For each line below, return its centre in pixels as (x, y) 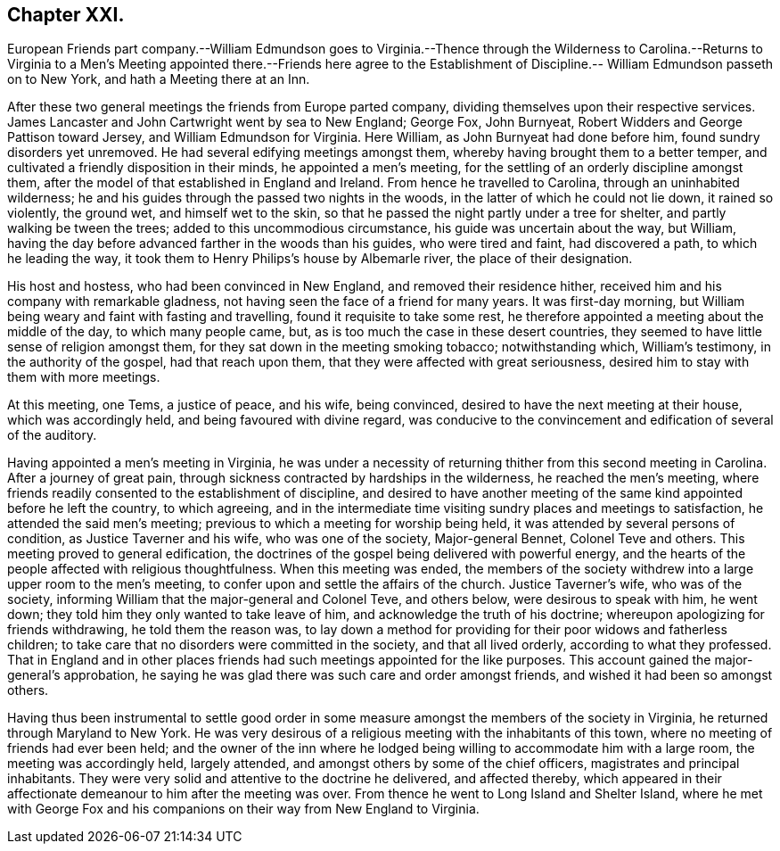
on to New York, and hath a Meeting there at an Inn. (159, 79)
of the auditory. (52, 435)
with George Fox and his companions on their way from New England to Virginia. (243, 809)
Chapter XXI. (66, 15)
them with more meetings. (84, 377)
